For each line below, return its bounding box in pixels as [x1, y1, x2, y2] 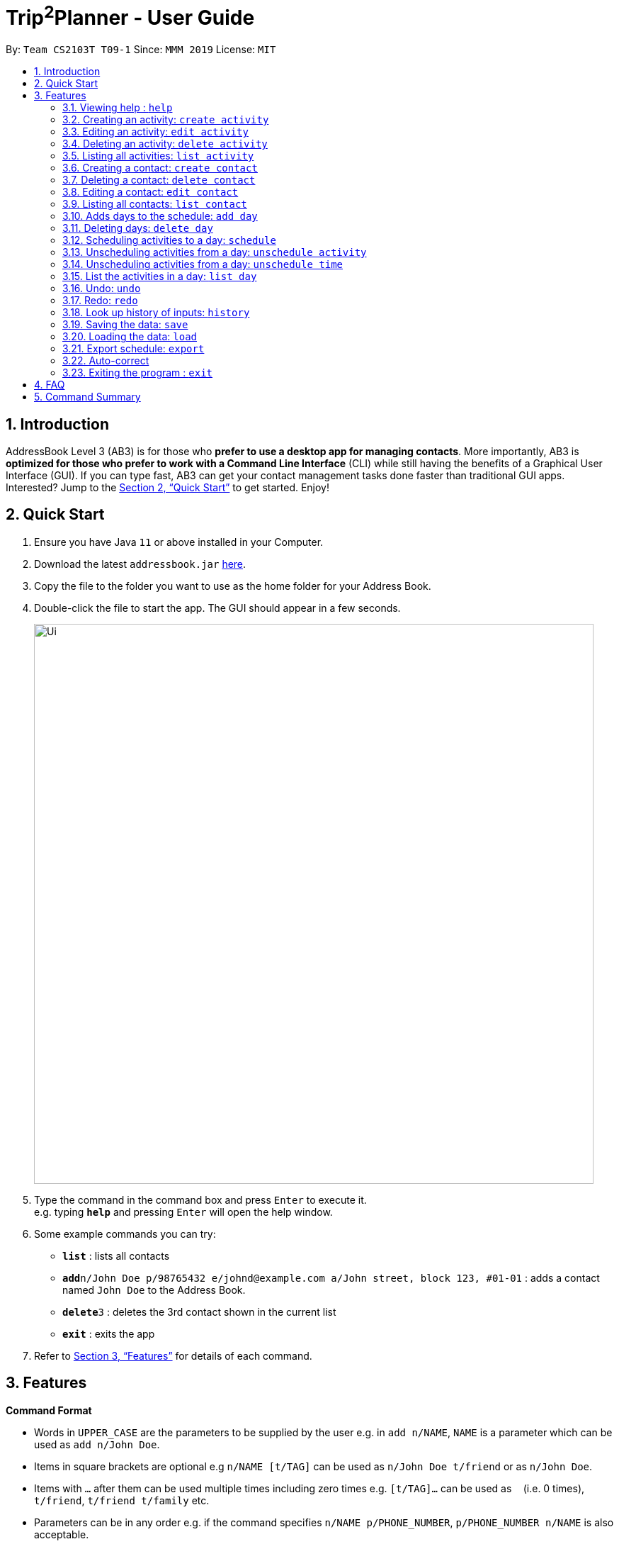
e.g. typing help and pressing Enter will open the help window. [34, 1205, 333, 1218]
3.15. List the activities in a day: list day [62, 270, 257, 283]
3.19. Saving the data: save [62, 318, 188, 331]
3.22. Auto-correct [62, 354, 149, 367]
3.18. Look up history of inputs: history [62, 306, 250, 319]
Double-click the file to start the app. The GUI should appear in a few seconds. [34, 601, 401, 614]
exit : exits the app [62, 1327, 155, 1340]
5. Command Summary [34, 391, 141, 403]
